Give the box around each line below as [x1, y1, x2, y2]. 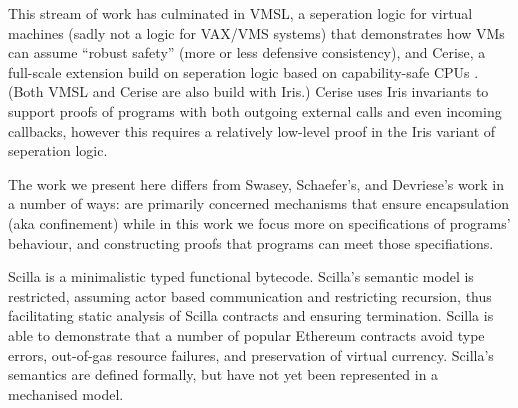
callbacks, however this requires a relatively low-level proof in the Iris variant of [8, 120, 496, 141]
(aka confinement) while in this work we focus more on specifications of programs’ [8, 212, 511, 233]
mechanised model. [8, 383, 124, 404]
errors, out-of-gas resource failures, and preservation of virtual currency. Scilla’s [8, 344, 494, 365]
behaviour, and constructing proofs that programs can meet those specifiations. [8, 232, 494, 253]
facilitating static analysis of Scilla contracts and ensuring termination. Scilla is [8, 305, 494, 326]
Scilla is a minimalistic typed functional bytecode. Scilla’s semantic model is [8, 266, 474, 287]
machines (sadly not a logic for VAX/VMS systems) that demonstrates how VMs [8, 22, 505, 43]
